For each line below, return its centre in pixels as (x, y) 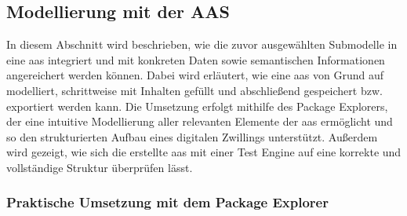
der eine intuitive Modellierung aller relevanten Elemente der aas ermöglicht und (200, 121)
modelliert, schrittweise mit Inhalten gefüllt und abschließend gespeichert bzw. (194, 90)
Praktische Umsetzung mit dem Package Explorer (167, 202)
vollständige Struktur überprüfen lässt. (100, 167)
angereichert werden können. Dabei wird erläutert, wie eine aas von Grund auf (195, 75)
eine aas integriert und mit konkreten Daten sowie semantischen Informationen (196, 59)
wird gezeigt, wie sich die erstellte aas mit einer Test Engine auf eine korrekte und (204, 152)
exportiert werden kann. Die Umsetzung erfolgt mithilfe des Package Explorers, (197, 106)
